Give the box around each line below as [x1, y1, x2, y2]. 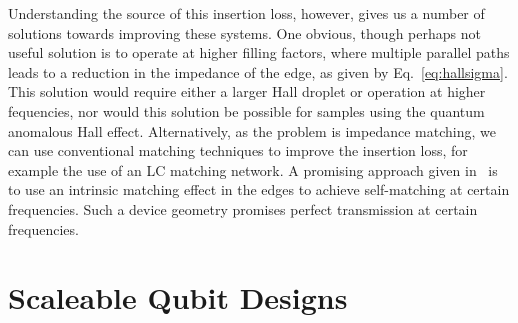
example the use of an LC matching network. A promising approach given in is [8, 159, 498, 180]
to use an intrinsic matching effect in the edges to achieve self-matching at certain [8, 179, 510, 200]
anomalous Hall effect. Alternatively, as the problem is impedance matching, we [8, 120, 496, 141]
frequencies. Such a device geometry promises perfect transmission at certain [8, 198, 478, 219]
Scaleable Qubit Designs [8, 277, 348, 318]
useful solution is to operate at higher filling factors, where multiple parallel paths [8, 42, 510, 63]
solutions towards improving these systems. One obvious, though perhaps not [8, 22, 481, 43]
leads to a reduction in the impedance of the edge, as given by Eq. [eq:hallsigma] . [8, 61, 508, 82]
